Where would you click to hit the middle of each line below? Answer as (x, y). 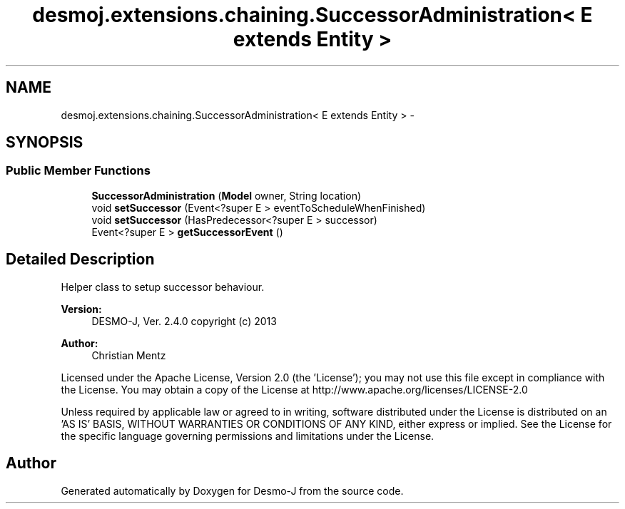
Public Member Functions (78, 171)
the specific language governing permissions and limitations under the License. (248, 436)
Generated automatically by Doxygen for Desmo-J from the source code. (232, 490)
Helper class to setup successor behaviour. (163, 287)
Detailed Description (80, 259)
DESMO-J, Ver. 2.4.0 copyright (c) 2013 (184, 321)
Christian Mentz (129, 355)
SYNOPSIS (45, 143)
